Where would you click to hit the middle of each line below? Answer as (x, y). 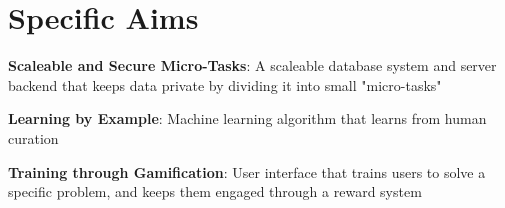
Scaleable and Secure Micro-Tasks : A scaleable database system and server (252, 65)
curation (33, 137)
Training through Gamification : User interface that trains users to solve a (247, 171)
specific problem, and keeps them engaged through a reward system (215, 191)
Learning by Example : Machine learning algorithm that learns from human (247, 118)
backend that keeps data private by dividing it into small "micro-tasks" (225, 84)
